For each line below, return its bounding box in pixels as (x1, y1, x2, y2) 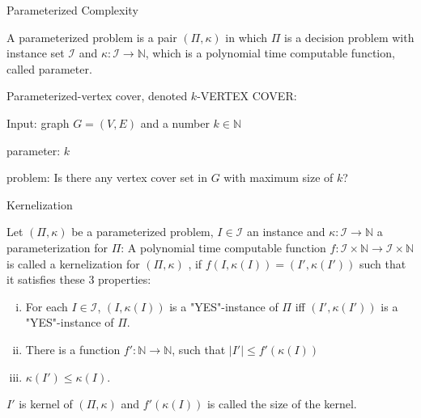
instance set (6, 44, 65, 61)
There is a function (25, 340, 121, 357)
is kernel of (19, 395, 73, 412)
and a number (140, 114, 210, 131)
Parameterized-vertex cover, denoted (6, 87, 188, 104)
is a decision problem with (284, 28, 415, 45)
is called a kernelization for (6, 255, 140, 272)
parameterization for (6, 239, 108, 255)
